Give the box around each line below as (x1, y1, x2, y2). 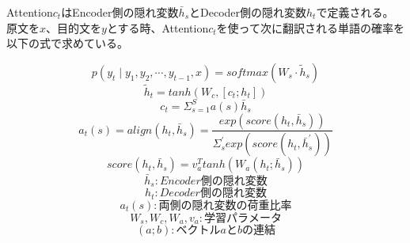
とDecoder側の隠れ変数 (189, 4, 307, 20)
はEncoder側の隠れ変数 (61, 4, 179, 20)
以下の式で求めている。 (6, 35, 128, 51)
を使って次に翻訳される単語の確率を (216, 19, 404, 36)
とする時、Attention (106, 19, 209, 36)
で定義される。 (316, 4, 394, 20)
